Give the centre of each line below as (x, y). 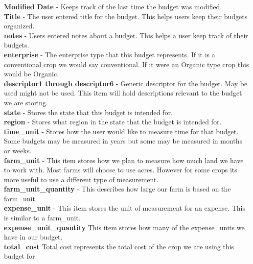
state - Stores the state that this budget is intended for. (88, 112)
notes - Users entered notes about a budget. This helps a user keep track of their (126, 35)
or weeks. (18, 150)
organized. (19, 26)
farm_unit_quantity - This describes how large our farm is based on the (117, 189)
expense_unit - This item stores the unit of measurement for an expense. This (125, 208)
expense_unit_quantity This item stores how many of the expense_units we (124, 227)
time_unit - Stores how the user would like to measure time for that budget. (121, 131)
